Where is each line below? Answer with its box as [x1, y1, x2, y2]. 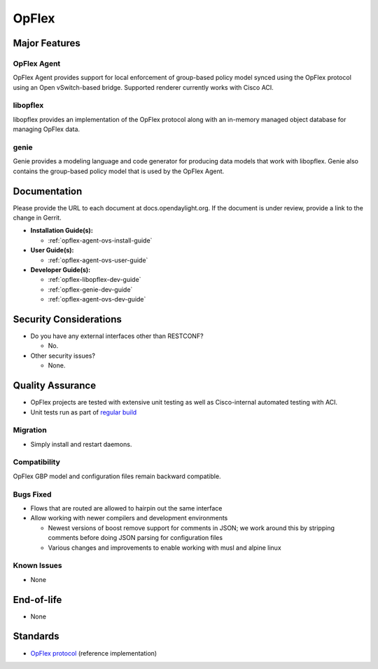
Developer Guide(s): [30, 266, 91, 274]
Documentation [13, 185, 83, 197]
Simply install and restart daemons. [30, 440, 132, 448]
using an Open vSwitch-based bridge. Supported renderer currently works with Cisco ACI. [13, 83, 274, 91]
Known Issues [13, 561, 62, 571]
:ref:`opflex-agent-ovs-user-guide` [48, 256, 148, 264]
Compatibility [13, 457, 61, 467]
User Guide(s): [30, 246, 74, 255]
